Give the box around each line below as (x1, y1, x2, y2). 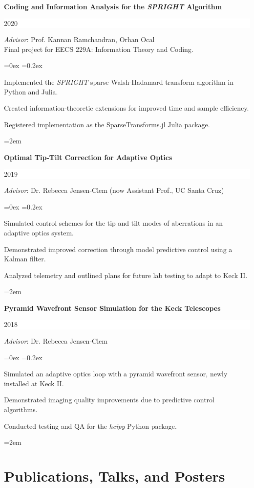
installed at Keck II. (4, 378, 64, 388)
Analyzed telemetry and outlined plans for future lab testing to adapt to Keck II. (4, 270, 248, 280)
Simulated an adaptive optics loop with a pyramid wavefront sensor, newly (4, 369, 228, 379)
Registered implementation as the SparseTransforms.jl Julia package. (4, 119, 210, 129)
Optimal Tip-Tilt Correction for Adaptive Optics (4, 152, 172, 162)
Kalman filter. (4, 254, 46, 264)
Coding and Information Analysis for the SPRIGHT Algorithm (4, 1, 222, 11)
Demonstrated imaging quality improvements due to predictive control (4, 395, 215, 405)
